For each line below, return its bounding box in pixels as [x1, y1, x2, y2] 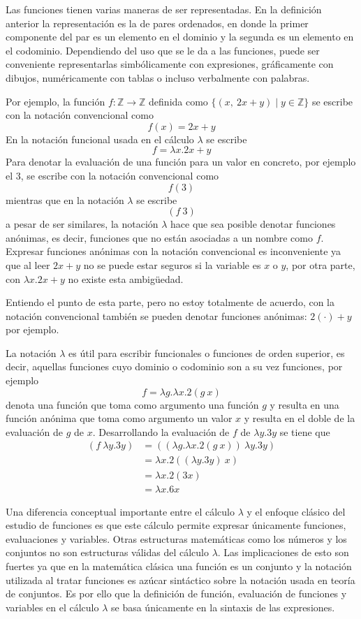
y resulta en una [270, 397, 339, 412]
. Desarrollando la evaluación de [92, 424, 230, 439]
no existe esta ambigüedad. [68, 271, 184, 286]
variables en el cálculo [6, 599, 99, 614]
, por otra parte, [286, 257, 355, 272]
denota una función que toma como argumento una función [6, 397, 259, 412]
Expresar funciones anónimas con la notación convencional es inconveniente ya [6, 244, 341, 258]
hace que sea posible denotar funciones [170, 217, 336, 231]
